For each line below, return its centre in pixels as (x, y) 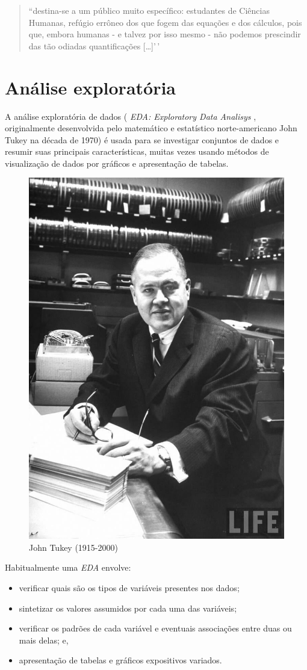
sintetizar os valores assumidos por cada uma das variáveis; (128, 608)
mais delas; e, (44, 640)
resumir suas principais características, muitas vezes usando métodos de (137, 151)
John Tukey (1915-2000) (73, 547)
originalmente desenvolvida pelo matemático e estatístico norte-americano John (151, 128)
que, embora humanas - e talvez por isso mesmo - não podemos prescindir (165, 34)
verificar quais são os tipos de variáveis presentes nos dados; (129, 587)
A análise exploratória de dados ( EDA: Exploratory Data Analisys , (131, 116)
